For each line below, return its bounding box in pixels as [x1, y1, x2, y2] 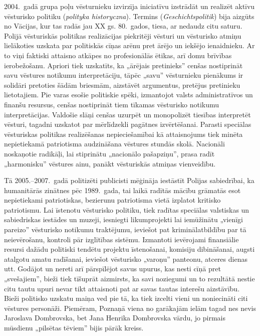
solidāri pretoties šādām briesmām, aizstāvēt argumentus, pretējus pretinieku [4, 79, 240, 90]
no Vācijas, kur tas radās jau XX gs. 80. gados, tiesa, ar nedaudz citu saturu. [4, 21, 242, 31]
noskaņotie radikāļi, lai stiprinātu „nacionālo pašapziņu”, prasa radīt [4, 148, 215, 158]
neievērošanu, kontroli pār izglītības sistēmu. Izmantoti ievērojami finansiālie [4, 234, 239, 244]
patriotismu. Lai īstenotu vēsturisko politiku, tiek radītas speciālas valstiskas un [4, 204, 249, 215]
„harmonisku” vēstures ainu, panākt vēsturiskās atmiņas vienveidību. [4, 158, 216, 169]
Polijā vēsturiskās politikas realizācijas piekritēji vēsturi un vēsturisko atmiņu [4, 30, 241, 41]
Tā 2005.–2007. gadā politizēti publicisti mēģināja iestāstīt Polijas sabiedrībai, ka [4, 175, 254, 186]
